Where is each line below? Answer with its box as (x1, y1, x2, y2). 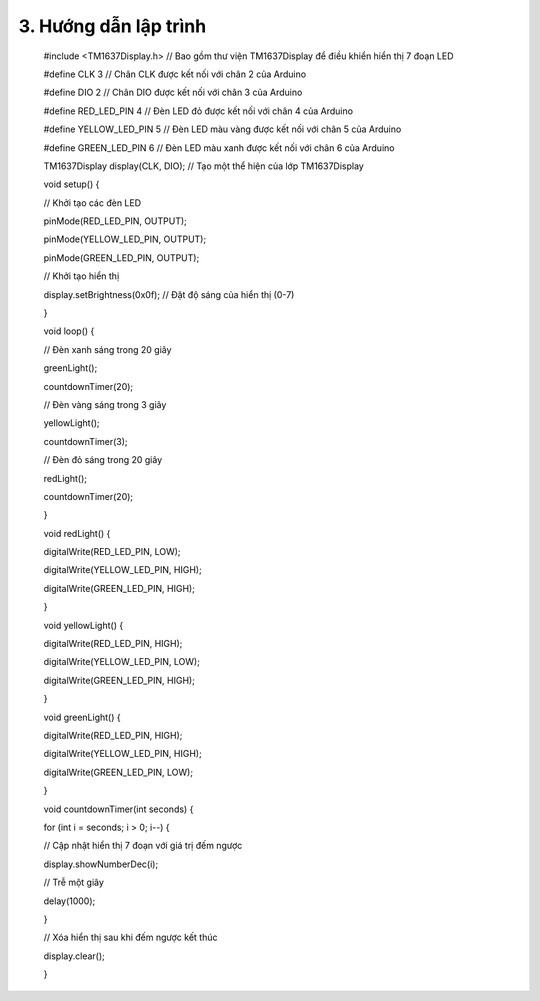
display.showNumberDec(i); (43, 858, 159, 870)
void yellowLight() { (43, 619, 124, 631)
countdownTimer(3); (43, 435, 129, 447)
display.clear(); (43, 950, 105, 962)
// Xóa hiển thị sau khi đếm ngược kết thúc (43, 931, 218, 944)
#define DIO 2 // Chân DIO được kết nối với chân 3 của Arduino (43, 86, 303, 99)
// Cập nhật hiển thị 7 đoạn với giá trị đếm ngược (43, 840, 243, 852)
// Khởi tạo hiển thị (43, 270, 120, 282)
